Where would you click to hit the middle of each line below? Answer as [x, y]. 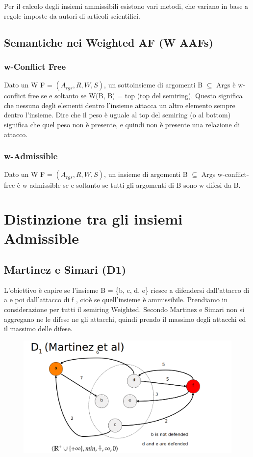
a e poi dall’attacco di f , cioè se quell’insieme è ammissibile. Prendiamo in [116, 300]
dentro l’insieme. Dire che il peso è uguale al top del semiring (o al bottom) [117, 115]
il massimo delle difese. [38, 328]
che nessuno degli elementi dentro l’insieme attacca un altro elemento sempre [120, 105]
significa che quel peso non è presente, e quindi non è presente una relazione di [122, 124]
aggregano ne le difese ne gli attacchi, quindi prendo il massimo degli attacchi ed [125, 319]
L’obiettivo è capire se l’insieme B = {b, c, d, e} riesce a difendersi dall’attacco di [127, 290]
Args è [226, 85]
